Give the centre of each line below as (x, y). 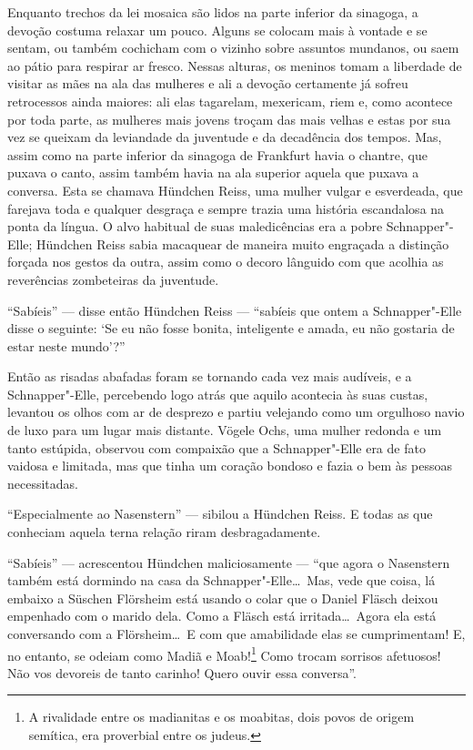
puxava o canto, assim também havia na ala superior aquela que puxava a (213, 172)
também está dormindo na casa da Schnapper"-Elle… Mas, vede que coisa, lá (221, 580)
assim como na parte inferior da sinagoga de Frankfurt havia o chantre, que (217, 154)
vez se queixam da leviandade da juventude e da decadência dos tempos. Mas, (225, 137)
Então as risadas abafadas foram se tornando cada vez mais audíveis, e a (210, 376)
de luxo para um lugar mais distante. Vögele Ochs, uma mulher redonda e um (225, 430)
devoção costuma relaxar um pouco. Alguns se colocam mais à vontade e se (217, 30)
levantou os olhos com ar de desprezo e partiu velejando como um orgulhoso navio (236, 412)
